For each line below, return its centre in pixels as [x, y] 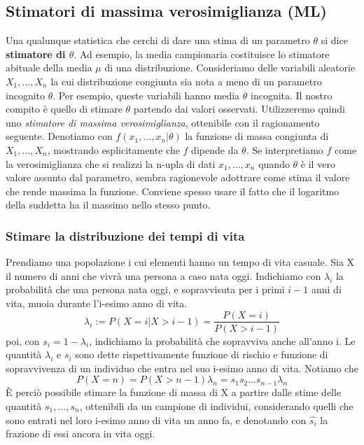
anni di [326, 289]
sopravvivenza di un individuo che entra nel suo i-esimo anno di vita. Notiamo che [182, 368]
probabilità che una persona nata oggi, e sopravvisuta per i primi [145, 289]
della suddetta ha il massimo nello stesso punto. [108, 205]
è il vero [318, 163]
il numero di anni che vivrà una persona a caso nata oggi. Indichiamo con [163, 275]
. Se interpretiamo [285, 149]
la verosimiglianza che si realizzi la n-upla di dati [111, 163]
